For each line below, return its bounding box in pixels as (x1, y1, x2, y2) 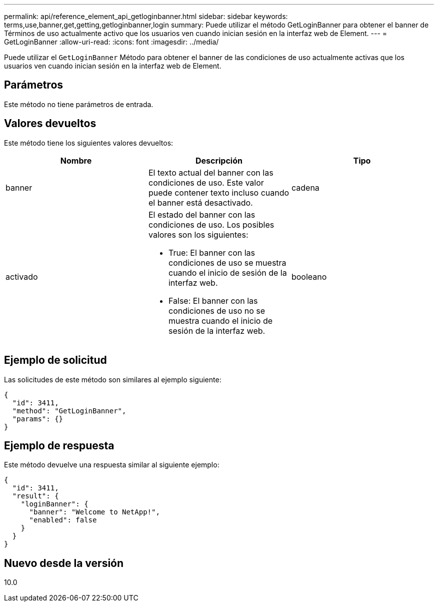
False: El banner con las (168, 295, 258, 306)
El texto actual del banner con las (148, 167, 273, 178)
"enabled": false (29, 516, 97, 524)
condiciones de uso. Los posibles (148, 219, 274, 230)
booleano (291, 271, 327, 282)
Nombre (60, 155, 92, 166)
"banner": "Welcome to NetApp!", (29, 508, 160, 516)
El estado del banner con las (148, 209, 255, 220)
